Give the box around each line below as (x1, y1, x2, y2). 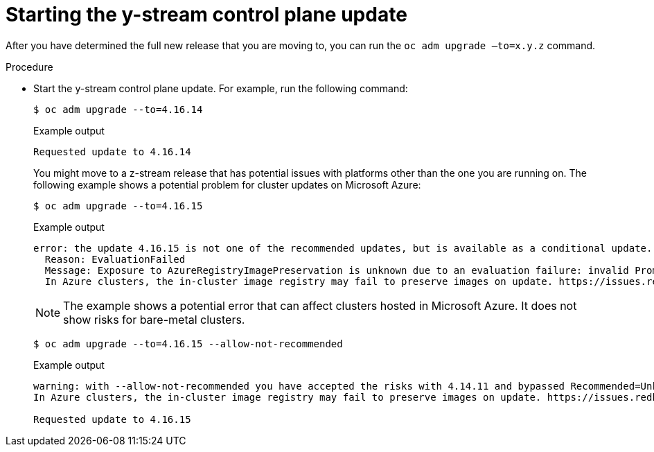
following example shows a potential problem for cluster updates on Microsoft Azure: (33, 178, 421, 191)
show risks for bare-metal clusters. (63, 312, 245, 327)
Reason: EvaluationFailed (44, 253, 186, 265)
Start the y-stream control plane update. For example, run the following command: (33, 82, 408, 94)
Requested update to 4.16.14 (33, 146, 191, 157)
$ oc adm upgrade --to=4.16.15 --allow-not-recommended (33, 338, 343, 349)
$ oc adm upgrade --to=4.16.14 (33, 103, 203, 115)
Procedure (6, 60, 53, 73)
